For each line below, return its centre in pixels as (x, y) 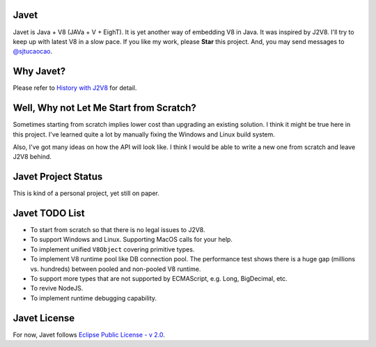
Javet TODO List (49, 213)
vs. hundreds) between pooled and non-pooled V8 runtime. (116, 269)
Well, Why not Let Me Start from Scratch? (104, 108)
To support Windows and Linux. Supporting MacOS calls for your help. (132, 240)
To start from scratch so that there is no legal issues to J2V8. (118, 230)
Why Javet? (39, 71)
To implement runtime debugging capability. (93, 298)
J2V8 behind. (32, 157)
